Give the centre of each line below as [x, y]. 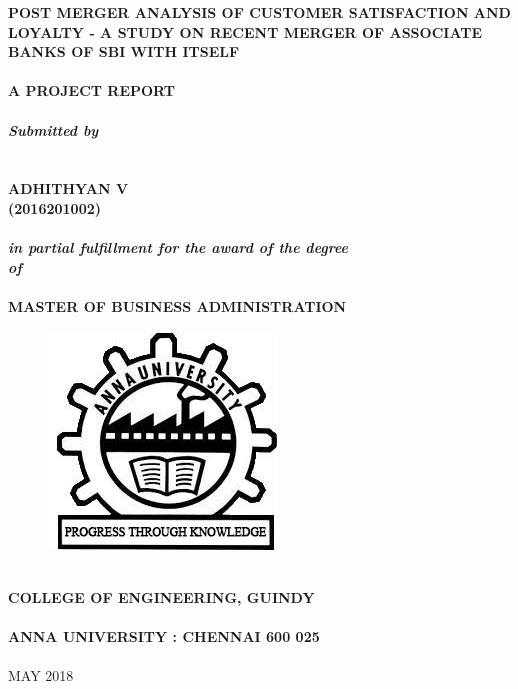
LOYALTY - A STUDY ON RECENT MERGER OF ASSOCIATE [245, 31]
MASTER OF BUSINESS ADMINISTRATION [177, 305]
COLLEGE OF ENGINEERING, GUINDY [161, 596]
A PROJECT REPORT [92, 90]
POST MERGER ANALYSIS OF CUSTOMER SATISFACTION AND [259, 12]
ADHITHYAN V [68, 188]
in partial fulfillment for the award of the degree [178, 247]
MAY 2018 [41, 675]
